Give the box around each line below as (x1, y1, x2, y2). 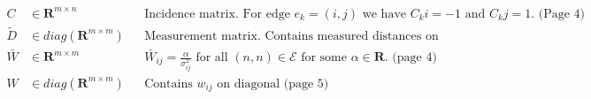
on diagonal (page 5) (217, 77, 329, 90)
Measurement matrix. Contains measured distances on (144, 29, 439, 42)
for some (301, 51, 347, 65)
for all (196, 51, 228, 65)
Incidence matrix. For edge (144, 7, 290, 20)
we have (362, 7, 407, 20)
